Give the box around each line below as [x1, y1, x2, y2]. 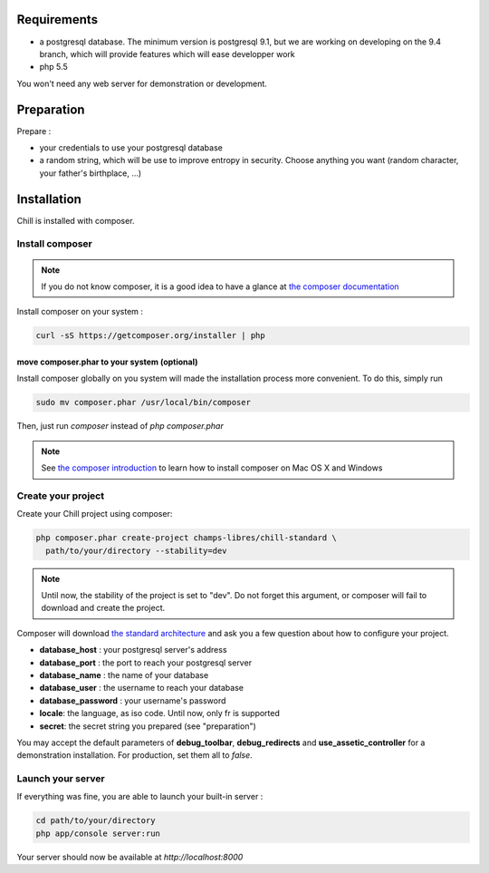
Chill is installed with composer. [16, 215, 135, 226]
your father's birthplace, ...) [39, 168, 142, 179]
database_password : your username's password [39, 694, 226, 706]
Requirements [16, 12, 99, 27]
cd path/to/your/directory [35, 816, 156, 826]
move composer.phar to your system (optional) [16, 356, 198, 367]
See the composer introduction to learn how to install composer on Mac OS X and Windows [41, 462, 383, 473]
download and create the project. [41, 603, 166, 614]
